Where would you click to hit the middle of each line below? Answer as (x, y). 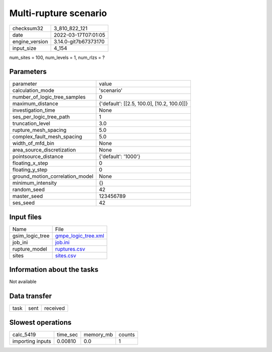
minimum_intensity (35, 183)
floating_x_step (30, 163)
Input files (26, 217)
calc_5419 (24, 334)
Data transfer (31, 296)
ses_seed (24, 203)
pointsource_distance (38, 157)
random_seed (28, 190)
